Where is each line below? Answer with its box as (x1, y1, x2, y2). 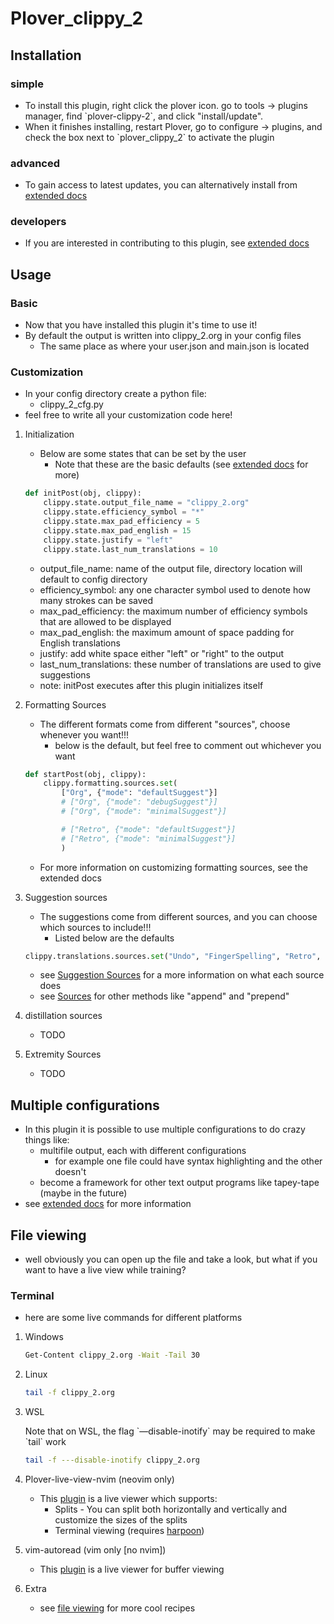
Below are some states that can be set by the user (39, 448, 247, 460)
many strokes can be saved (39, 594, 154, 606)
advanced (10, 156, 60, 170)
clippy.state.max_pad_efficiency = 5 (43, 517, 201, 527)
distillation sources (24, 1010, 103, 1022)
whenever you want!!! (39, 728, 130, 741)
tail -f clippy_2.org (24, 1388, 116, 1398)
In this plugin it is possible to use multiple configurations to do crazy (24, 1123, 306, 1136)
